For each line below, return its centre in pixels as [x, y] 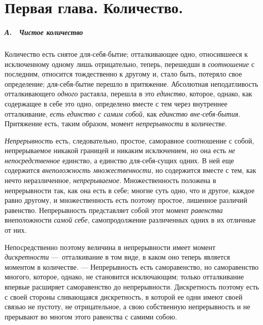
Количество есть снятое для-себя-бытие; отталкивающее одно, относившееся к [126, 53]
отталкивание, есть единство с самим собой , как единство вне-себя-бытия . [123, 113]
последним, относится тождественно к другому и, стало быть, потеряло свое [123, 74]
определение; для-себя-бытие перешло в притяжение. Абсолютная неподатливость [131, 83]
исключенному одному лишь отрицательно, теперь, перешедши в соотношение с [130, 64]
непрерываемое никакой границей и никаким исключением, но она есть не [120, 150]
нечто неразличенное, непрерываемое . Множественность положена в [110, 180]
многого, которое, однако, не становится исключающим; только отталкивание [124, 277]
